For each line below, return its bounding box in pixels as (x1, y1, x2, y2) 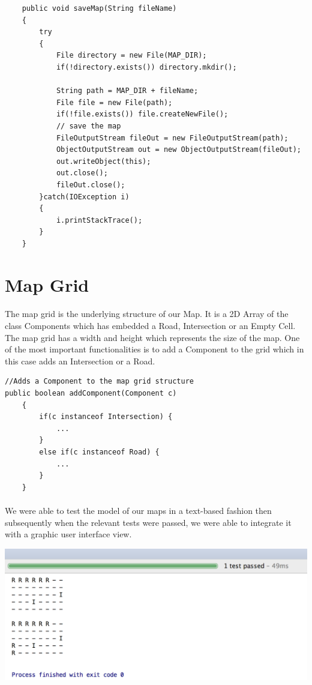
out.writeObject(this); (56, 157, 151, 166)
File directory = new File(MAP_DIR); (56, 51, 207, 60)
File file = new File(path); (56, 98, 173, 107)
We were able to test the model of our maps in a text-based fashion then (5, 504, 272, 516)
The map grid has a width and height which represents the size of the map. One (5, 331, 300, 343)
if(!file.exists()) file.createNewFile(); (56, 110, 229, 119)
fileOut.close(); (56, 180, 125, 189)
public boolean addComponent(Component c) (5, 389, 177, 397)
